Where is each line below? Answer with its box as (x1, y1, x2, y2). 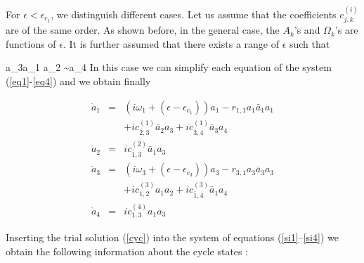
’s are (334, 23, 358, 37)
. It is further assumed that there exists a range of (63, 36, 279, 51)
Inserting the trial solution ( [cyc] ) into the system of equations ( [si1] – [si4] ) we (6, 230, 339, 245)
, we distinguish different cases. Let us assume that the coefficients (51, 6, 337, 21)
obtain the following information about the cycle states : (6, 244, 249, 259)
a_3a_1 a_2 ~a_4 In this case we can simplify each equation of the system (6, 60, 332, 75)
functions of (6, 36, 56, 51)
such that (289, 36, 330, 51)
